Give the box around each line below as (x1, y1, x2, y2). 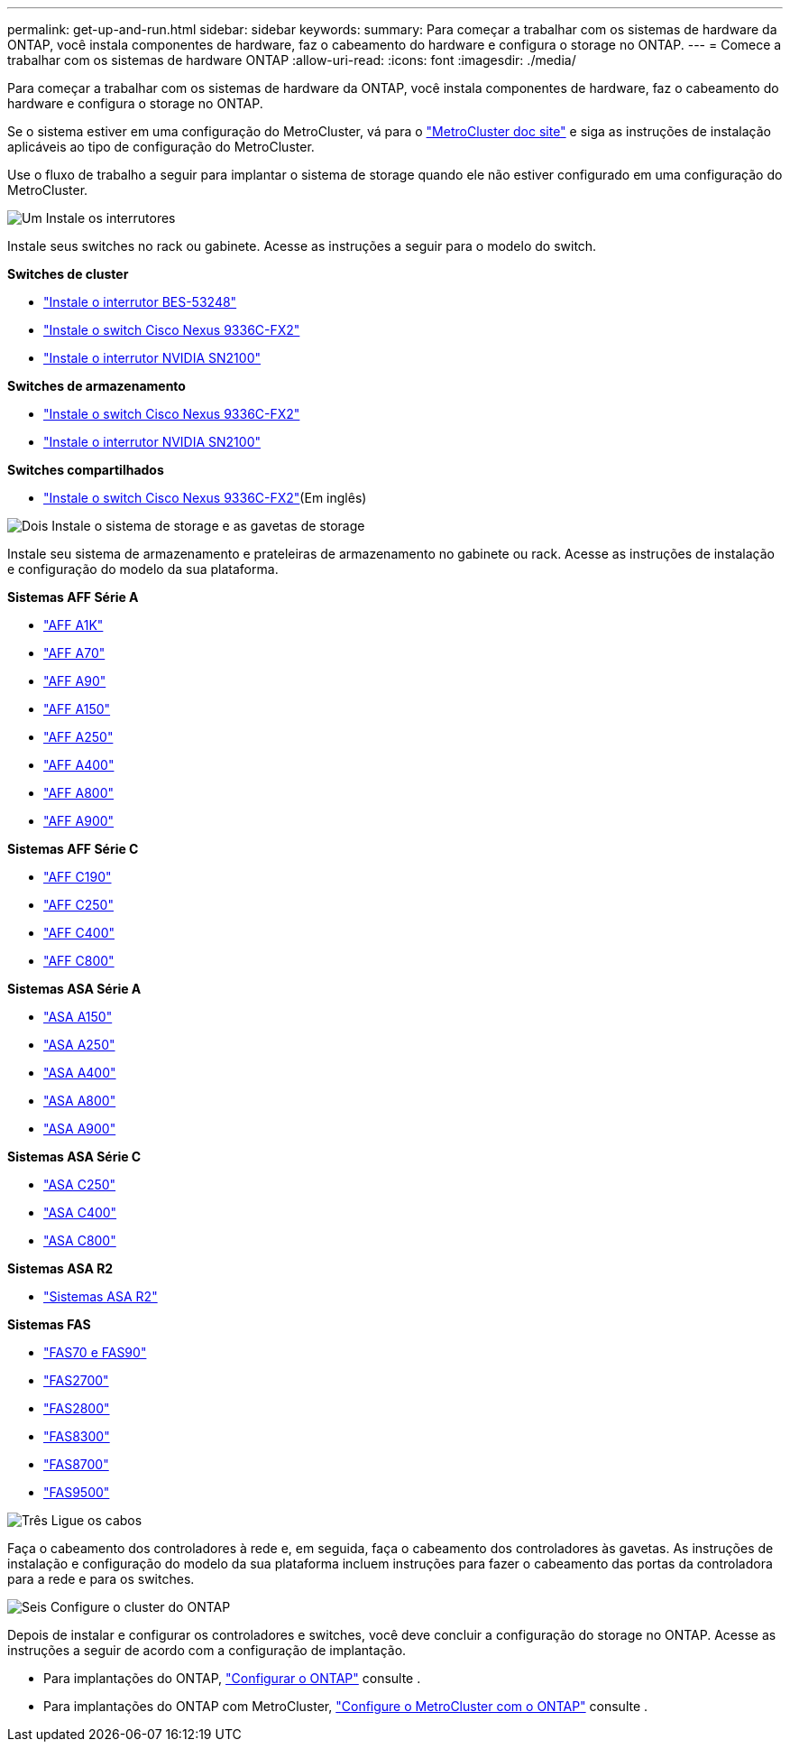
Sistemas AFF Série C (7, 841, 139, 856)
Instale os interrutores (45, 210, 176, 226)
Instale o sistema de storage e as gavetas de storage (51, 518, 365, 533)
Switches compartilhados (7, 462, 164, 477)
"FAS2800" (43, 1401, 110, 1416)
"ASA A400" (43, 1065, 116, 1080)
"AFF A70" (43, 645, 106, 661)
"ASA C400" (43, 1205, 117, 1220)
